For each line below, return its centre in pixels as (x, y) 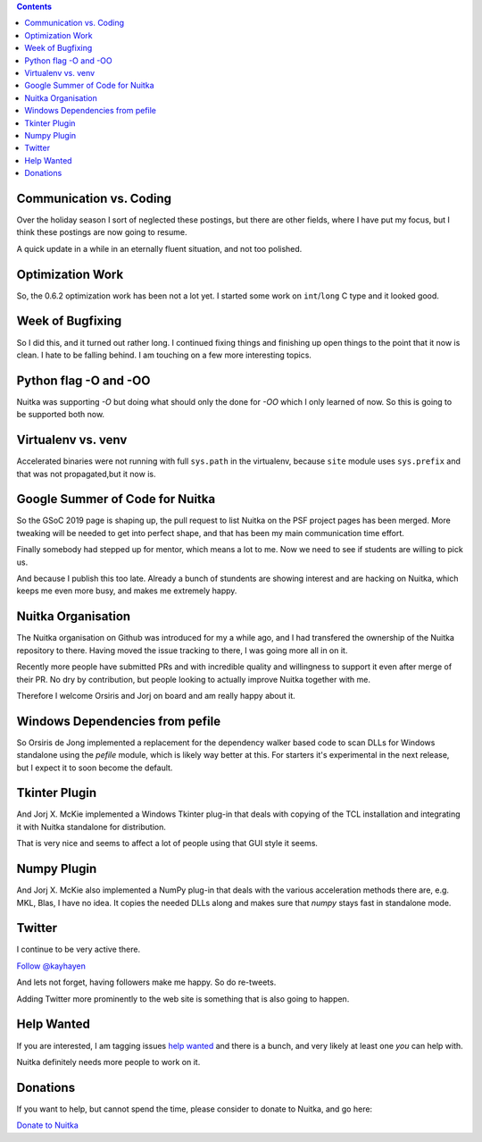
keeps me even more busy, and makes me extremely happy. (127, 591)
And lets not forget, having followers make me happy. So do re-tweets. (146, 982)
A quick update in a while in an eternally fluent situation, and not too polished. (159, 248)
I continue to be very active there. (79, 949)
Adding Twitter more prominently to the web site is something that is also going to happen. (183, 999)
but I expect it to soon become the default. (95, 768)
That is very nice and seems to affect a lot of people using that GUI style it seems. (167, 844)
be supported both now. (61, 415)
